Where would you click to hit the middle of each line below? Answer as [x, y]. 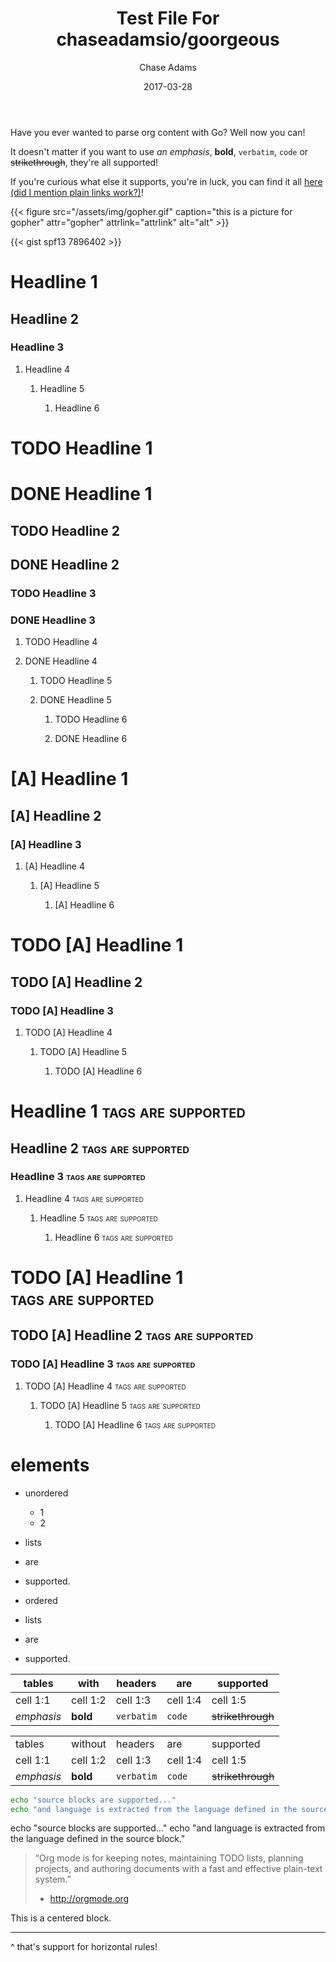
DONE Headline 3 [53, 620]
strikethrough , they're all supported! [84, 162]
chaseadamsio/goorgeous [168, 39]
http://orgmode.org [89, 1899]
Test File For [168, 18]
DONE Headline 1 [81, 494]
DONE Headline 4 [61, 661]
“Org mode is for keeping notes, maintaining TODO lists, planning [169, 1858]
